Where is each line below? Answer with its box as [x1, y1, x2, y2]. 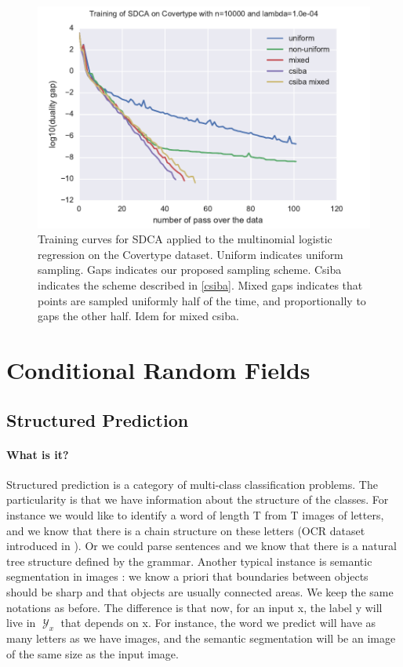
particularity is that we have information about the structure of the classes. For [6, 491, 389, 508]
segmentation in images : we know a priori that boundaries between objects [6, 568, 369, 585]
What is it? [6, 446, 69, 462]
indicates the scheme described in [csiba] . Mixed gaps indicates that [38, 277, 363, 293]
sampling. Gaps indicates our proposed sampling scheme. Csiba [38, 261, 342, 278]
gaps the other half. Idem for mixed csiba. [38, 308, 239, 324]
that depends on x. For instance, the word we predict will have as [60, 614, 376, 631]
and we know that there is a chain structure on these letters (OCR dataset [6, 522, 365, 538]
